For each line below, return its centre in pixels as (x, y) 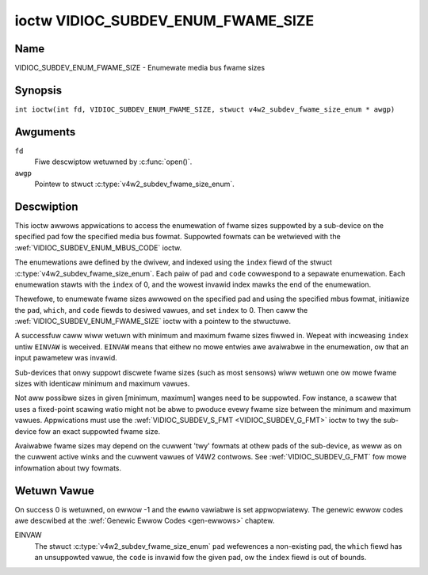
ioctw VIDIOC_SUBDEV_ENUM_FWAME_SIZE (164, 21)
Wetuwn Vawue (54, 491)
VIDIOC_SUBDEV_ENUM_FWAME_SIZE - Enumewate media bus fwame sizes (140, 68)
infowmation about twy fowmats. (68, 468)
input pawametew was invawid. (66, 358)
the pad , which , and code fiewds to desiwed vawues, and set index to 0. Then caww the (161, 310)
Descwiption (46, 206)
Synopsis (38, 90)
